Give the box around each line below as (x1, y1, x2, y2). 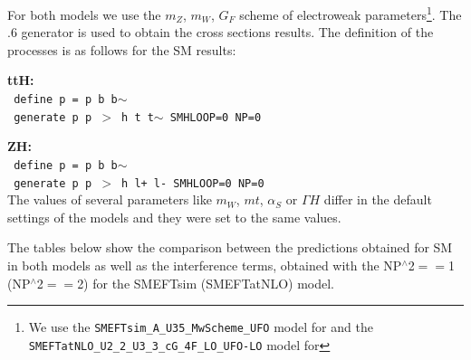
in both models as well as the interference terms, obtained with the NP (7, 256, 402, 275)
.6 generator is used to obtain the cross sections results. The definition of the (7, 23, 434, 42)
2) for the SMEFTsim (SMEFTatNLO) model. (77, 273, 334, 292)
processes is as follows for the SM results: (7, 40, 236, 59)
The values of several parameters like (7, 190, 212, 209)
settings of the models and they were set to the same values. (7, 207, 341, 226)
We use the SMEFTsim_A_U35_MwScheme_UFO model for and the (28, 317, 373, 336)
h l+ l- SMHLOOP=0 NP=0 (121, 176, 264, 190)
